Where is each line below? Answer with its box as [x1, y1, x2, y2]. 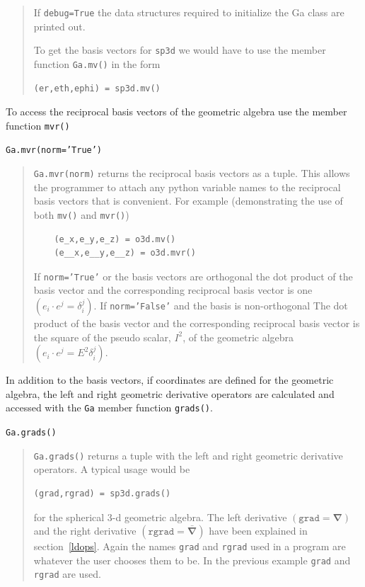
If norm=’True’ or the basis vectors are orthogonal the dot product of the [33, 268, 353, 283]
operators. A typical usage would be [33, 462, 190, 477]
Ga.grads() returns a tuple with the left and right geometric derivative [33, 448, 343, 462]
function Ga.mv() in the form [33, 56, 161, 71]
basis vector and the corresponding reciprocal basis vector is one [33, 283, 313, 297]
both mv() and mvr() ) [33, 207, 129, 222]
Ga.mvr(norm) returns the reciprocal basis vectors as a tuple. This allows [33, 166, 350, 181]
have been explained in [209, 523, 308, 538]
